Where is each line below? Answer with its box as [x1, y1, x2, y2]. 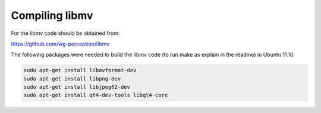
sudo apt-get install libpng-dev [23, 75, 121, 82]
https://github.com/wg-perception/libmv [11, 40, 110, 47]
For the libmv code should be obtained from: [11, 30, 120, 37]
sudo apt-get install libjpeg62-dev [23, 83, 131, 91]
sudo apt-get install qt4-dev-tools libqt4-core [23, 92, 168, 99]
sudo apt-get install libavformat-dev [23, 67, 137, 74]
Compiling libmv [11, 9, 93, 22]
